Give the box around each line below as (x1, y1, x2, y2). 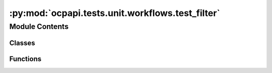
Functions (9, 54, 42, 63)
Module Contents (9, 22, 69, 31)
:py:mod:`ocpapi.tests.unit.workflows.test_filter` (9, 7, 220, 18)
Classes (9, 38, 35, 47)
